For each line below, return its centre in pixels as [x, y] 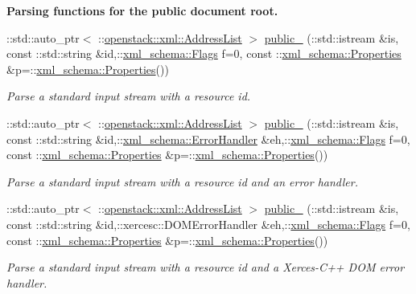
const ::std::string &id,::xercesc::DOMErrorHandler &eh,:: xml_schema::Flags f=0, [208, 224]
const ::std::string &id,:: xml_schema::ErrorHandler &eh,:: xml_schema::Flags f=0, [208, 139]
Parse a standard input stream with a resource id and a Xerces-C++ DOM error [206, 267]
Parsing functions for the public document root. [142, 10]
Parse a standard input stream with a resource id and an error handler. [182, 181]
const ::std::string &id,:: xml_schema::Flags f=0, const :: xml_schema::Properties [204, 53]
